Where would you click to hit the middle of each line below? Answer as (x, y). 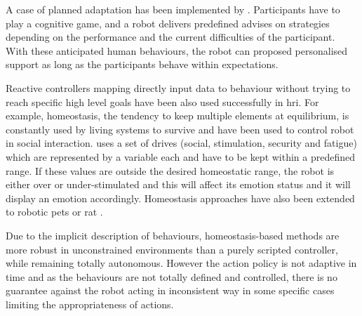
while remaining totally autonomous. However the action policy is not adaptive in (181, 263)
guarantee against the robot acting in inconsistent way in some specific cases (170, 290)
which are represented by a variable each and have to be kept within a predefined (181, 156)
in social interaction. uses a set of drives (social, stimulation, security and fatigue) (181, 143)
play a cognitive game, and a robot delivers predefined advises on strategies (168, 23)
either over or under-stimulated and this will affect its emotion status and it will (178, 184)
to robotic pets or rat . (54, 212)
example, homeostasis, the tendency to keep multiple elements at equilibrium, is (177, 116)
